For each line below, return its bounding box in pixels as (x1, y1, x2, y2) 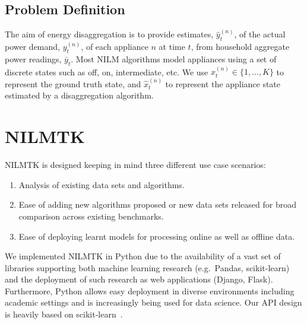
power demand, (5, 40, 60, 52)
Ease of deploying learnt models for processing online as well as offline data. (18, 230, 295, 242)
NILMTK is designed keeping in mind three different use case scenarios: (5, 158, 266, 171)
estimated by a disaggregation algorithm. (5, 89, 154, 101)
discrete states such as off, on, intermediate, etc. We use (5, 65, 208, 78)
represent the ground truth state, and (5, 77, 141, 90)
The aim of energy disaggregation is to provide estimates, (5, 28, 214, 40)
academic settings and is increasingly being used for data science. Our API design (5, 296, 302, 309)
